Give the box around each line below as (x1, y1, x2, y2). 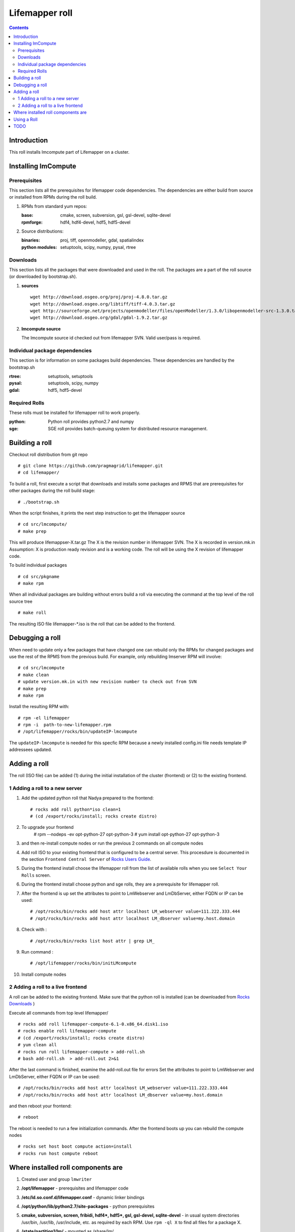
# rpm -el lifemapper (18, 715, 70, 720)
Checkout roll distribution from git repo (9, 451, 88, 457)
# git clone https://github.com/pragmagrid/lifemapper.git (18, 463, 163, 468)
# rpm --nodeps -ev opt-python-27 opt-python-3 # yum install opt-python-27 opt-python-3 (33, 831, 220, 837)
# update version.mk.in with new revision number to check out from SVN (18, 679, 197, 684)
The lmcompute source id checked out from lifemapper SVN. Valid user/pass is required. (21, 335, 201, 341)
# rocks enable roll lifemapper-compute (18, 1028, 117, 1034)
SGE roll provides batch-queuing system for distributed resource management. (48, 425, 208, 431)
